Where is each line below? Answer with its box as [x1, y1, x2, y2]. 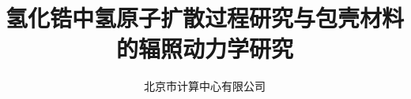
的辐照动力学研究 [115, 32, 293, 64]
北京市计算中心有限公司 [144, 78, 266, 94]
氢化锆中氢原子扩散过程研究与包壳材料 [6, 2, 405, 34]
